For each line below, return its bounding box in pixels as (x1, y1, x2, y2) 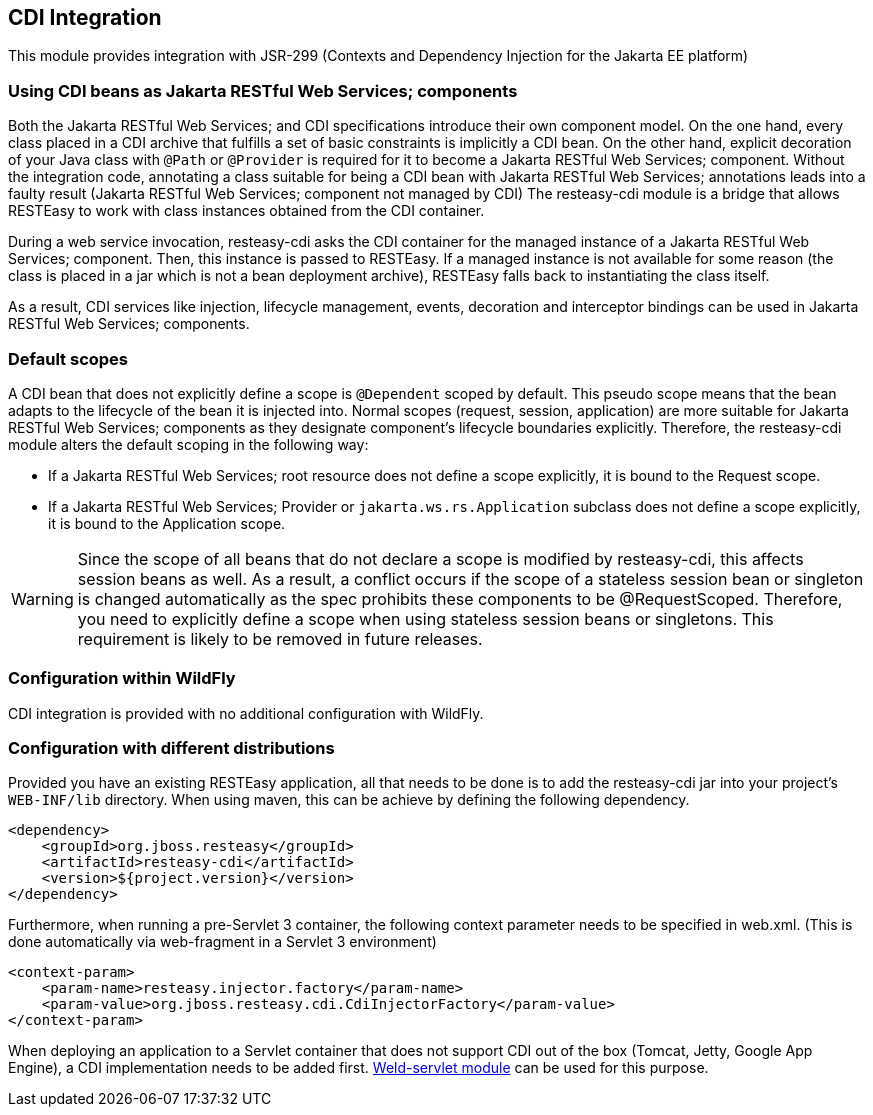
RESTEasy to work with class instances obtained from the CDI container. (8, 202, 485, 220)
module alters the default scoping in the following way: (8, 435, 369, 453)
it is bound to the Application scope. (48, 514, 286, 532)
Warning (11, 588, 74, 609)
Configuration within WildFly (8, 668, 236, 689)
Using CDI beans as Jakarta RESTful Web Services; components (8, 80, 518, 101)
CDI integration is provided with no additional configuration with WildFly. (8, 704, 484, 722)
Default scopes (8, 348, 129, 369)
